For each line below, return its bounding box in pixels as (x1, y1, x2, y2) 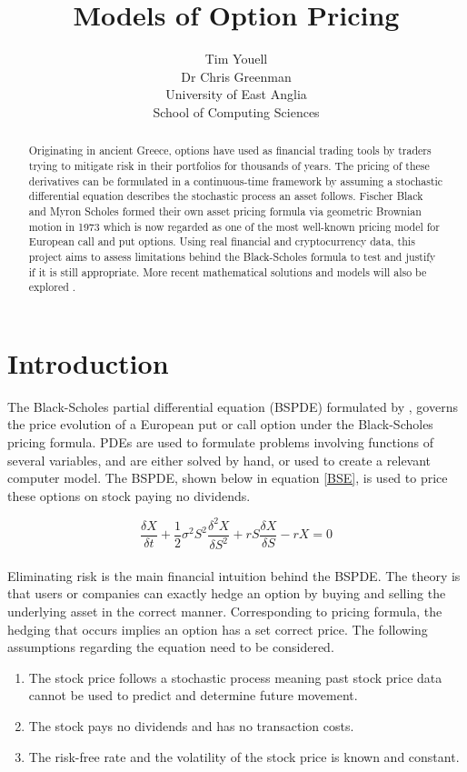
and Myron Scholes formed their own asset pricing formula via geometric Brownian (28, 203, 422, 218)
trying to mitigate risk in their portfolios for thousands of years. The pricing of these (28, 157, 430, 173)
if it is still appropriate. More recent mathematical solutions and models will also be (28, 264, 427, 279)
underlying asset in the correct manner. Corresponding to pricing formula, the (7, 602, 442, 621)
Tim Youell (204, 49, 268, 68)
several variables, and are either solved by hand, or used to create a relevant (7, 450, 432, 469)
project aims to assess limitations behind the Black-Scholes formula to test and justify (28, 248, 436, 264)
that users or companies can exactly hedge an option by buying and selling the (7, 584, 446, 603)
